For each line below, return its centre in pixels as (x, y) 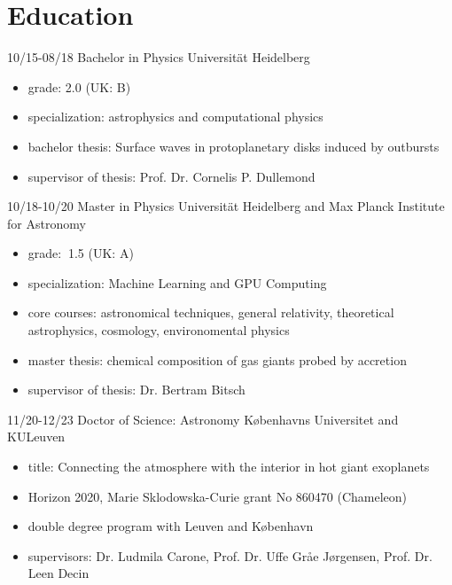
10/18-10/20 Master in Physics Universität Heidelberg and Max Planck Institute (226, 206)
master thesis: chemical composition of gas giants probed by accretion (217, 359)
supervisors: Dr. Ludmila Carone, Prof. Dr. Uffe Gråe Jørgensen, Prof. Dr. (230, 555)
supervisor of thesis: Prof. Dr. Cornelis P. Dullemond (171, 176)
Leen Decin (58, 573)
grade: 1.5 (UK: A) (81, 253)
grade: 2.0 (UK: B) (79, 86)
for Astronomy (47, 223)
